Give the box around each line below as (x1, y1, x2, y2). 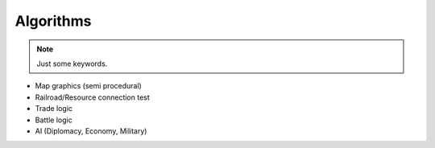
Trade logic (35, 104, 72, 113)
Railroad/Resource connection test (35, 92, 151, 102)
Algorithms (14, 12, 92, 30)
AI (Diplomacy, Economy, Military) (35, 125, 147, 136)
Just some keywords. (36, 59, 108, 68)
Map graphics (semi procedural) (35, 81, 143, 91)
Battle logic (35, 115, 72, 125)
